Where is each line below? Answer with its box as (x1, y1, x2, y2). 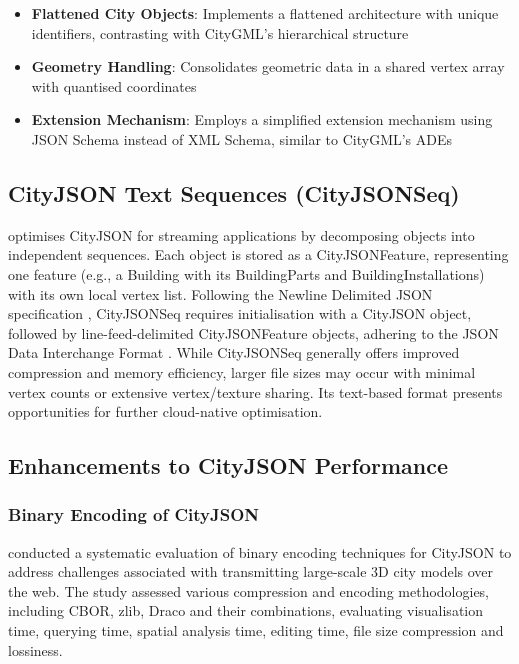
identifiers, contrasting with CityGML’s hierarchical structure (31, 22, 409, 43)
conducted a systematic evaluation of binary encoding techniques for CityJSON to (8, 541, 512, 562)
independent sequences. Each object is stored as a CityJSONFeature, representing (8, 244, 509, 265)
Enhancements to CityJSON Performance (8, 450, 448, 481)
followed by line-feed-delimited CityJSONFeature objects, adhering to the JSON (8, 322, 499, 343)
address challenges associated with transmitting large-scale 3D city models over (8, 561, 494, 582)
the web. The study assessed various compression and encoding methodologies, (8, 580, 490, 601)
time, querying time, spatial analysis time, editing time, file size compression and (8, 620, 504, 641)
